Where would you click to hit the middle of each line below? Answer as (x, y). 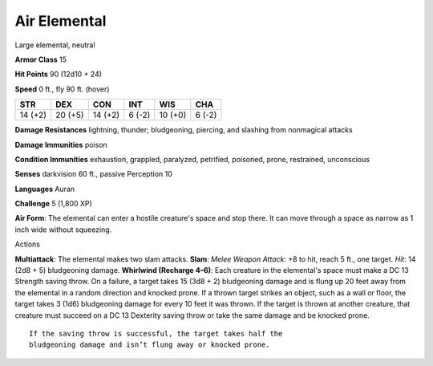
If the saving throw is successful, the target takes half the (156, 333)
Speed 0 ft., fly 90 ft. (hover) (62, 89)
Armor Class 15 (41, 59)
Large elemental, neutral (55, 45)
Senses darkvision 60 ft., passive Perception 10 (93, 174)
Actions (27, 244)
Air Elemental (61, 21)
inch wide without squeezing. (63, 230)
